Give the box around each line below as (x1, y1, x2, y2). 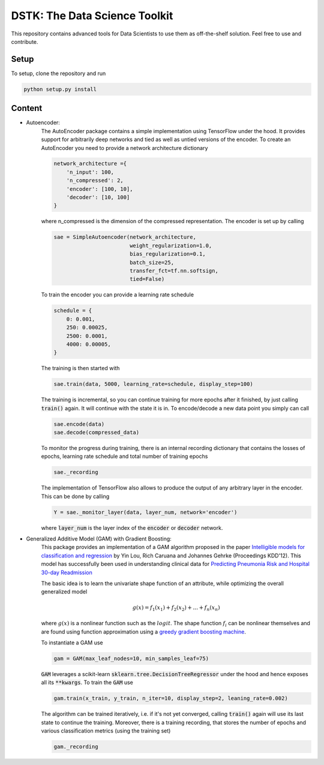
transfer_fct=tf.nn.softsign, (129, 267, 218, 274)
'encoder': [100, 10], (66, 185, 133, 192)
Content (11, 103, 43, 113)
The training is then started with (41, 365, 120, 372)
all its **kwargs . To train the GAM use (41, 679, 133, 686)
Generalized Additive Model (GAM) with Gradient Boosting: (26, 535, 172, 542)
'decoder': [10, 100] (66, 194, 130, 201)
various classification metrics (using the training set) (41, 727, 171, 734)
